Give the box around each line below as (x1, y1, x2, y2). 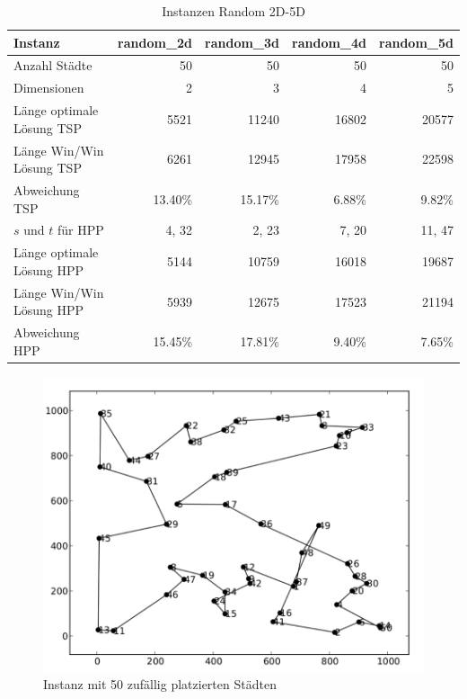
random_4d (292, 32, 367, 51)
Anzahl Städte (13, 56, 93, 75)
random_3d (205, 32, 280, 51)
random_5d (379, 32, 454, 51)
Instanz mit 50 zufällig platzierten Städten (43, 675, 277, 694)
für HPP (57, 220, 104, 239)
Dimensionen (13, 78, 84, 97)
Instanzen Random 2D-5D (162, 2, 305, 20)
